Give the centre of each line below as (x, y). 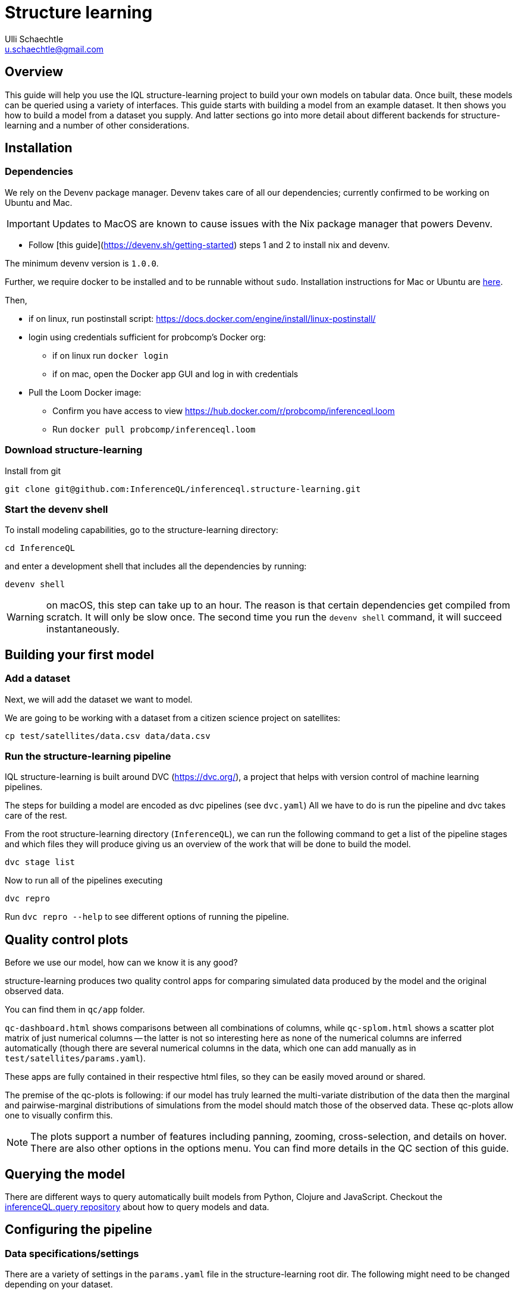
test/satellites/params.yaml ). (75, 1058)
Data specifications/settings (72, 1253)
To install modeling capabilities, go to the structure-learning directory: (142, 530)
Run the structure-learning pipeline (88, 756)
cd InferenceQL (40, 548)
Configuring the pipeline (79, 1230)
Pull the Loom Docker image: (85, 392)
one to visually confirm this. (59, 1116)
